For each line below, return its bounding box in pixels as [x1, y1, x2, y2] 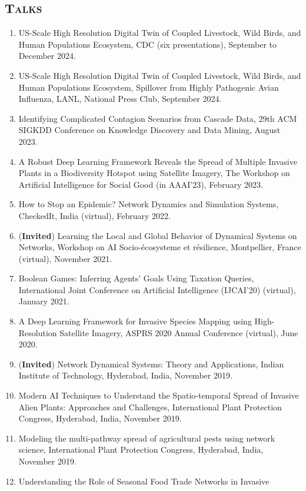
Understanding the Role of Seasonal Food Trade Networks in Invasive [18, 475, 270, 487]
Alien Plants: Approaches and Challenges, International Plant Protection [18, 400, 282, 413]
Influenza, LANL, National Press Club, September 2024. [18, 92, 222, 105]
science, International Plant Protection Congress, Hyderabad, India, [18, 443, 264, 456]
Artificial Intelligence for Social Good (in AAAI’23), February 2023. [18, 178, 263, 190]
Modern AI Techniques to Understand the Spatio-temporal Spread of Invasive [18, 389, 299, 402]
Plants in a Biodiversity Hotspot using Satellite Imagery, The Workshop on [18, 167, 290, 179]
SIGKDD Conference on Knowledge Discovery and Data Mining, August [18, 124, 281, 136]
